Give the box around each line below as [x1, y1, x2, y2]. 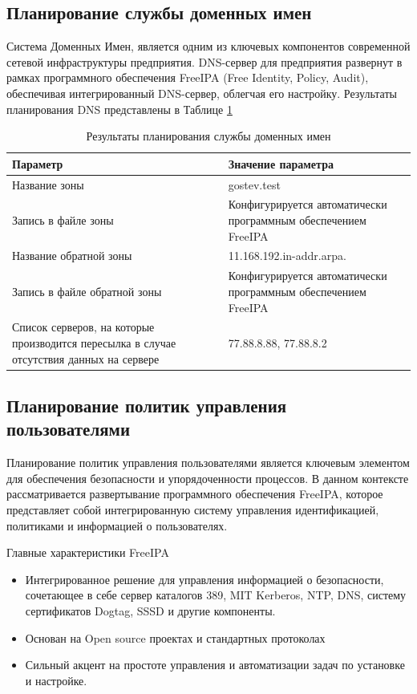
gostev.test [228, 176, 281, 193]
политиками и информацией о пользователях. [6, 517, 228, 534]
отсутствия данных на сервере [12, 350, 160, 367]
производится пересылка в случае [12, 334, 176, 351]
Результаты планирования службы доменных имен [86, 128, 331, 144]
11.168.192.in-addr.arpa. [228, 247, 346, 264]
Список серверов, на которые [12, 319, 155, 335]
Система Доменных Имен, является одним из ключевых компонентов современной [6, 38, 411, 55]
